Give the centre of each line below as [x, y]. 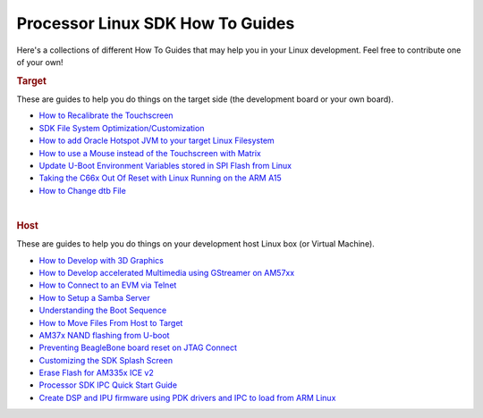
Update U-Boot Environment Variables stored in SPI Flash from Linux [165, 165]
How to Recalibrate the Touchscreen [106, 115]
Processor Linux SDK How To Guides [156, 23]
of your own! [40, 62]
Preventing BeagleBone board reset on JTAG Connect [138, 347]
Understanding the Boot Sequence [103, 310]
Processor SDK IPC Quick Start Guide [108, 385]
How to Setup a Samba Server [95, 297]
